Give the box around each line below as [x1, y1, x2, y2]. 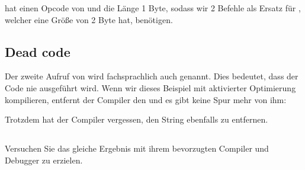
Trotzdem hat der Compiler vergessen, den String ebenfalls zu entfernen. [5, 113, 268, 126]
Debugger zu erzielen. [5, 153, 83, 166]
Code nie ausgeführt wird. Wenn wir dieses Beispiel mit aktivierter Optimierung [5, 81, 296, 94]
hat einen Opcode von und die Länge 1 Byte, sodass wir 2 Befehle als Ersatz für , [5, 2, 301, 14]
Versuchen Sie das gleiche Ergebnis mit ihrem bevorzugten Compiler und [5, 142, 269, 155]
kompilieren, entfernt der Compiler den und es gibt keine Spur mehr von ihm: [5, 93, 287, 105]
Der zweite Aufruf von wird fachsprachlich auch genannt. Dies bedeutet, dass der [5, 70, 298, 82]
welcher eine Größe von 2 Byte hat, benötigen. [5, 13, 173, 25]
